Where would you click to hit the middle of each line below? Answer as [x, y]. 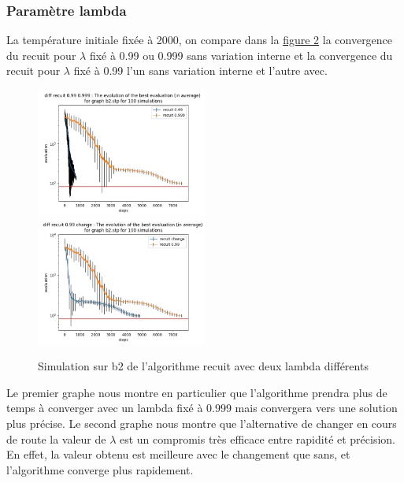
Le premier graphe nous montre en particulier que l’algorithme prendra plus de [197, 392]
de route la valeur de [56, 438]
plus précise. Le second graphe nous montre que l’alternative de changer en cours [202, 423]
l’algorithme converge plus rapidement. [100, 469]
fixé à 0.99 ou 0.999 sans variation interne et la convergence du [241, 55]
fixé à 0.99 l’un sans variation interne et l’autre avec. [200, 71]
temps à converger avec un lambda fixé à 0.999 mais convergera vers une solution [202, 408]
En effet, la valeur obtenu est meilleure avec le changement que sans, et [178, 454]
